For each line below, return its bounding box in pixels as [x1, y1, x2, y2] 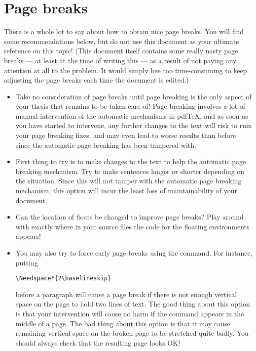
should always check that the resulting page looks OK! [15, 337, 181, 348]
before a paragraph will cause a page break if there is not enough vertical [15, 289, 237, 299]
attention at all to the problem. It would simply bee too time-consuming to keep [4, 65, 247, 75]
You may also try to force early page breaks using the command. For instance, [15, 248, 253, 258]
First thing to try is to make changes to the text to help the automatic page [15, 156, 246, 167]
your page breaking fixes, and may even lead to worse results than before [15, 130, 236, 140]
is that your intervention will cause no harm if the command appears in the [15, 308, 244, 319]
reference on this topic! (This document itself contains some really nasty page [4, 45, 238, 56]
